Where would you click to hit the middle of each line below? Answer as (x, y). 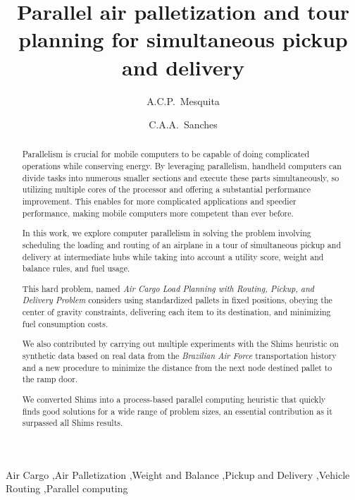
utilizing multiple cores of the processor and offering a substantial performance (166, 189)
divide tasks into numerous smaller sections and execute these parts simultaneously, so (181, 177)
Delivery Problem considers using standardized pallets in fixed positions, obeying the (177, 300)
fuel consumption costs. (65, 323)
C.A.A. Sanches (183, 124)
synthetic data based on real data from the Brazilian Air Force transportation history (179, 355)
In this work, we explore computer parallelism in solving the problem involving (167, 233)
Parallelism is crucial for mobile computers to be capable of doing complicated (166, 154)
